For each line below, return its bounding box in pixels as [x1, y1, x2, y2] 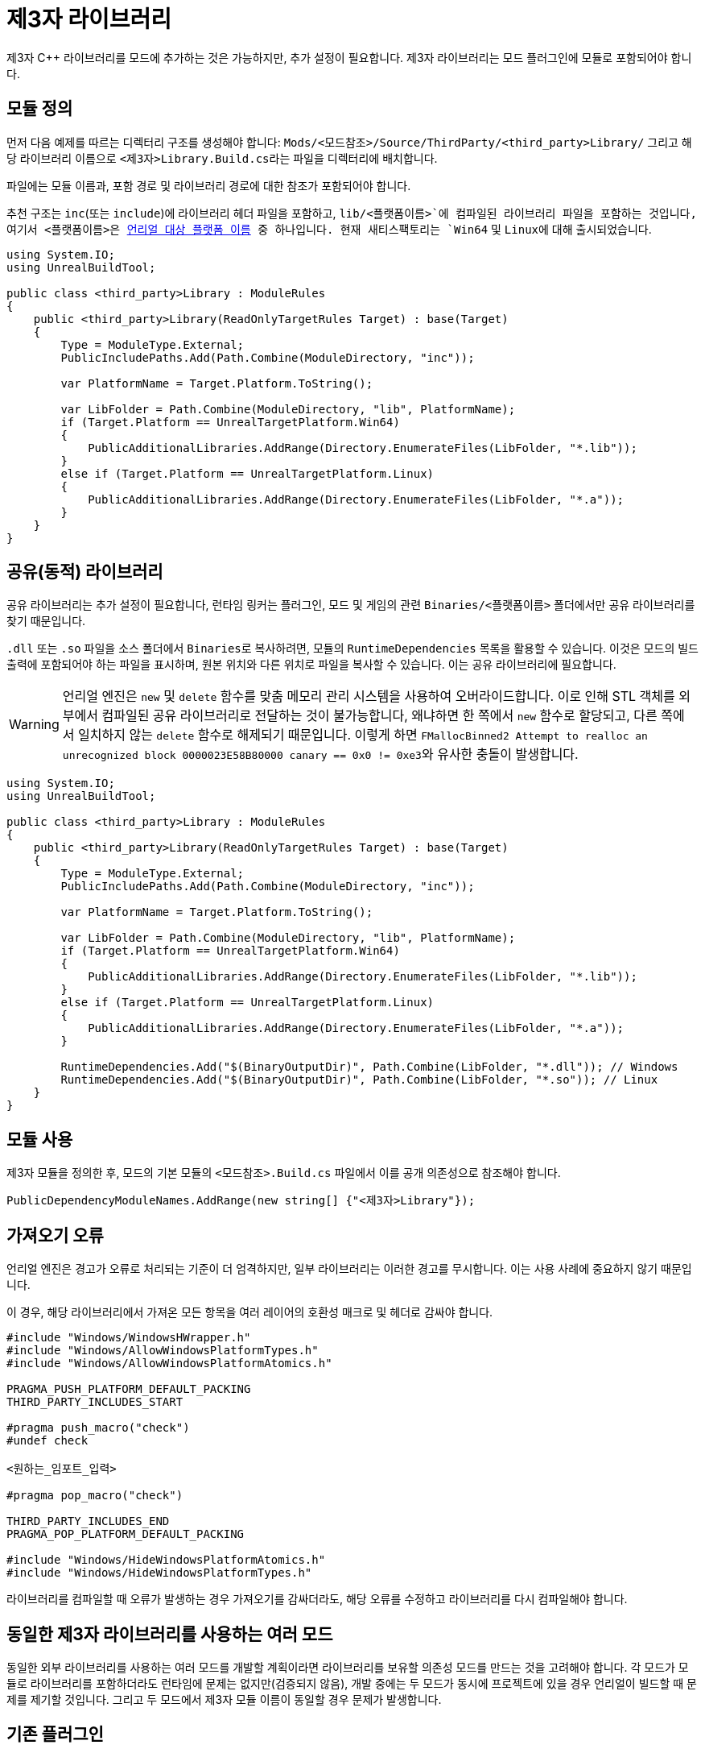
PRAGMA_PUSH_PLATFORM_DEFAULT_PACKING [6, 1382, 251, 1396]
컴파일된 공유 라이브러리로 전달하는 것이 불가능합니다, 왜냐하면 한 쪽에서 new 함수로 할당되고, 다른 [101, 707, 658, 724]
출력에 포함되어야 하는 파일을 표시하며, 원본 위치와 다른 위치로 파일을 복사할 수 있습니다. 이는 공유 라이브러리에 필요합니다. [6, 657, 616, 672]
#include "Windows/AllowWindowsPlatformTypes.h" [6, 1344, 319, 1357]
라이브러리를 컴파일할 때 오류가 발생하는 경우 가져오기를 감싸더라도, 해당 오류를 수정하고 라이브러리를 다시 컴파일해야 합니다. [6, 1592, 628, 1606]
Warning [9, 716, 60, 733]
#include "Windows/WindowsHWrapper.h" [6, 1331, 251, 1345]
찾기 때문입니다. [6, 614, 86, 628]
